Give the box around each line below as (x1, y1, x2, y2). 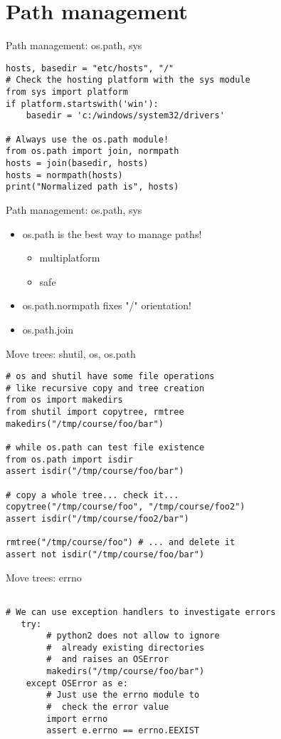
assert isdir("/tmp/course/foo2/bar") (6, 513, 189, 524)
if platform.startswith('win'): (6, 98, 159, 109)
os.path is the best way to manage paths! (22, 226, 202, 241)
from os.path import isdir (6, 454, 133, 465)
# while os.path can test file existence (6, 443, 205, 453)
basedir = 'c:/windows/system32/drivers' (26, 110, 225, 121)
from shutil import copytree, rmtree (6, 407, 184, 418)
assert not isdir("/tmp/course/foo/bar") (6, 549, 205, 559)
